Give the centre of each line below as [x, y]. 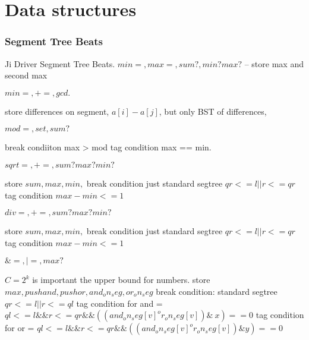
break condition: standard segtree [217, 291]
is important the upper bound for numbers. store [121, 280]
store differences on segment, [57, 111]
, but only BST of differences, [213, 111]
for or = [20, 328]
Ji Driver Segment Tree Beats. [60, 63]
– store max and [274, 63]
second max [26, 75]
